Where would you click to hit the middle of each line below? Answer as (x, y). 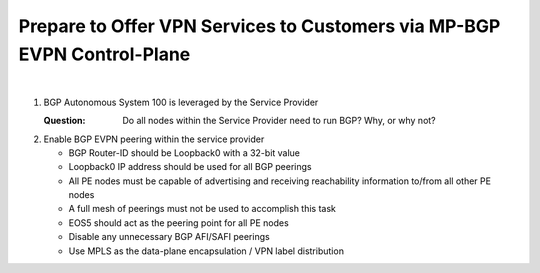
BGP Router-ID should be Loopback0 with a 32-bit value (184, 152)
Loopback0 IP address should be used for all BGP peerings (190, 167)
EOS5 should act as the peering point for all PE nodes (178, 222)
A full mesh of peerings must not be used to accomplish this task (202, 209)
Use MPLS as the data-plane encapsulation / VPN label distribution (206, 251)
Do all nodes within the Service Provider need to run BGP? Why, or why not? (279, 121)
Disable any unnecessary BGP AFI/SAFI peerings (169, 237)
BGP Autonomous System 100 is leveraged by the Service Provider (181, 102)
